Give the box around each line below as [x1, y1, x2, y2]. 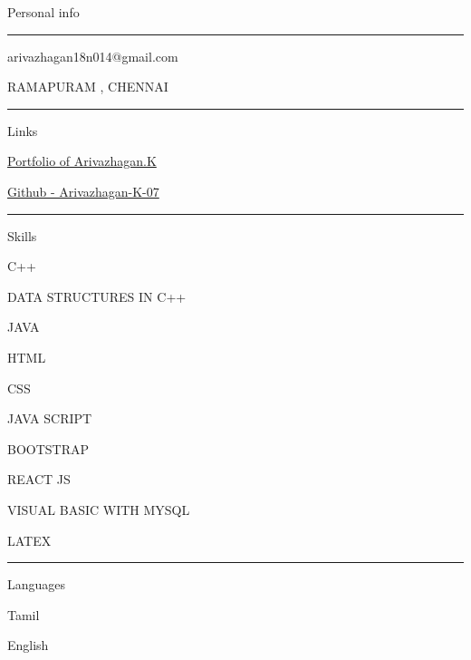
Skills [7, 226, 37, 245]
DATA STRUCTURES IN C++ [7, 286, 187, 306]
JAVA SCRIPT [7, 409, 92, 428]
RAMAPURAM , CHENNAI [7, 77, 168, 96]
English [7, 636, 49, 655]
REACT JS [7, 470, 71, 489]
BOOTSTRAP [7, 439, 90, 458]
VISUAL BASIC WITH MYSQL [7, 500, 190, 519]
